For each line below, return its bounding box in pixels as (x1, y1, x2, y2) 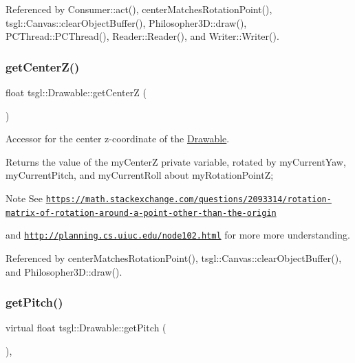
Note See (6, 190, 43, 205)
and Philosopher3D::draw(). (6, 264, 122, 278)
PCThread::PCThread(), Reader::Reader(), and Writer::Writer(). (6, 29, 279, 43)
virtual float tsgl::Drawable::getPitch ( (6, 320, 166, 335)
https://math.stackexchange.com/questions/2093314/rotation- (45, 194, 332, 204)
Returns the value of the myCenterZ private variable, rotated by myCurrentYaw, (6, 154, 346, 168)
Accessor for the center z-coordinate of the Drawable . (6, 131, 230, 146)
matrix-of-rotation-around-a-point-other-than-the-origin (6, 208, 277, 218)
